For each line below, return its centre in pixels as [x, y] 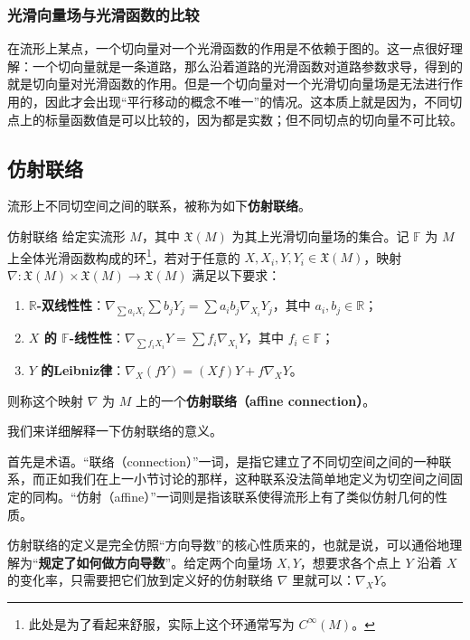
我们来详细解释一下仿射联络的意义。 [115, 431]
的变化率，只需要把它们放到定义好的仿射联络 [140, 580]
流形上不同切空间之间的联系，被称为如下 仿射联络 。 [159, 206]
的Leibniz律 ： [83, 370]
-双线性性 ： [71, 305]
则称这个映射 [45, 400]
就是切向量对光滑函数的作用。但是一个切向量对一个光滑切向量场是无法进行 [229, 84]
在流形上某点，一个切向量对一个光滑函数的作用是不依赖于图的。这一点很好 [229, 48]
